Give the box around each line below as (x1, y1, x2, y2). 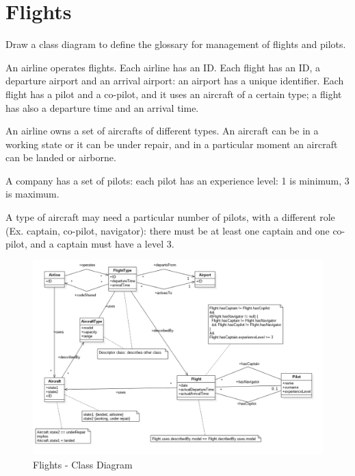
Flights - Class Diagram (33, 457, 133, 471)
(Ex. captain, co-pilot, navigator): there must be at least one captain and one (5, 223, 330, 237)
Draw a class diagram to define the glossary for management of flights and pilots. (5, 37, 346, 51)
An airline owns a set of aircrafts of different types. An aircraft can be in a (5, 123, 319, 138)
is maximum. (5, 187, 60, 201)
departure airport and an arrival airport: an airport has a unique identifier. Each (5, 73, 344, 88)
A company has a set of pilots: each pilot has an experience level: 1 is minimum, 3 (5, 173, 350, 187)
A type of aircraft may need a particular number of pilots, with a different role (5, 210, 335, 224)
